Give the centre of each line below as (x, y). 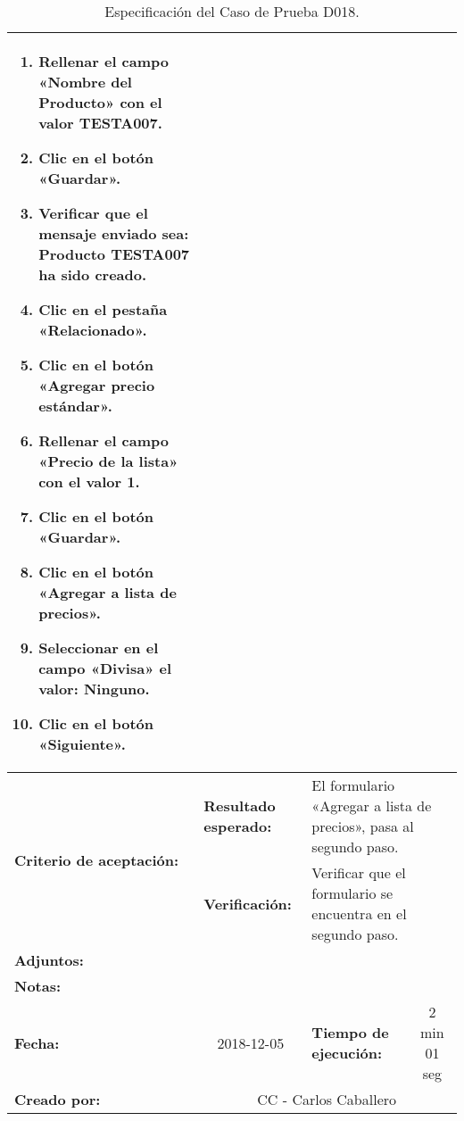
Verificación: (248, 903)
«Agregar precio (97, 385)
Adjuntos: (49, 960)
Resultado (240, 805)
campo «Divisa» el (105, 668)
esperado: (238, 826)
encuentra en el (359, 913)
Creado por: (58, 1099)
